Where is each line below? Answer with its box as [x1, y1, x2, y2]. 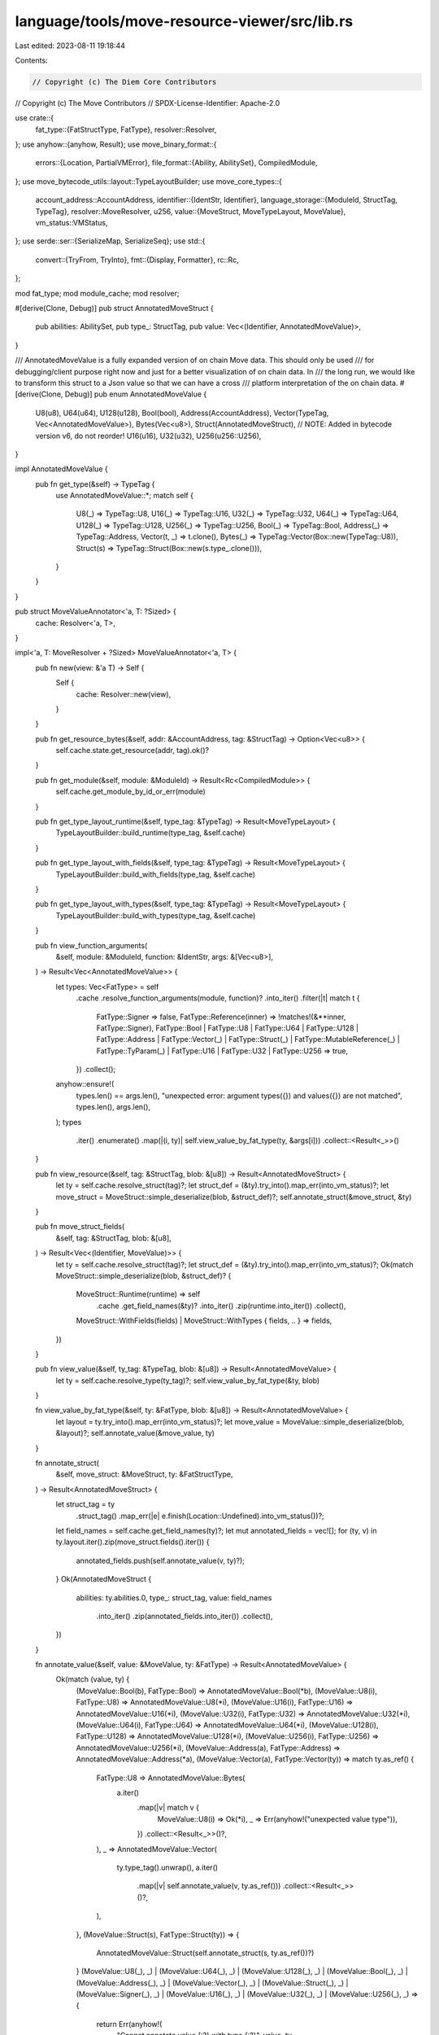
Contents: [15, 55, 48, 65]
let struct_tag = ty [55, 1499, 115, 1509]
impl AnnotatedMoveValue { [15, 464, 109, 474]
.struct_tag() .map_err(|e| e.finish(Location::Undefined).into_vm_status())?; [76, 1511, 324, 1521]
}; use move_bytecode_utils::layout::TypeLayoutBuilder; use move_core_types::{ [15, 176, 282, 186]
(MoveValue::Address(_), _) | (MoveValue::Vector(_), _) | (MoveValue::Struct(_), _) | [76, 1978, 349, 1988]
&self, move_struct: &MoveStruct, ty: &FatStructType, [55, 1469, 233, 1479]
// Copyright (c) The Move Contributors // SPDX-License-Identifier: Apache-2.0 [15, 98, 280, 107]
